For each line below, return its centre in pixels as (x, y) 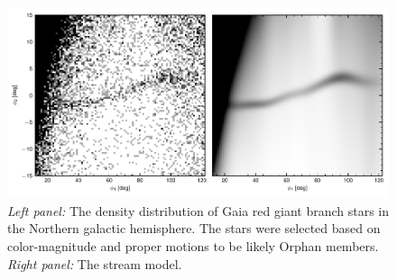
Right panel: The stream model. (95, 263)
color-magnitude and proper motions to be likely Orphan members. (193, 245)
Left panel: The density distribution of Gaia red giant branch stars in (198, 210)
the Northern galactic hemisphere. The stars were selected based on (194, 228)
